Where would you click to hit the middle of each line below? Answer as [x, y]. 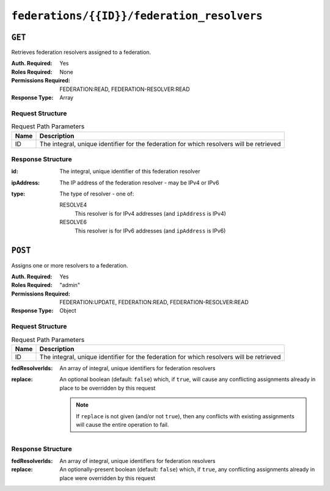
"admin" [70, 285]
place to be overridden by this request [108, 388]
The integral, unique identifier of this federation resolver [130, 172]
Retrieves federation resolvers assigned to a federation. [81, 53]
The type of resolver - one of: [97, 194]
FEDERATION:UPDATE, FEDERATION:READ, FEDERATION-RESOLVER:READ [154, 302]
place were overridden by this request [107, 478]
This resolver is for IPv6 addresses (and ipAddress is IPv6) [150, 231]
